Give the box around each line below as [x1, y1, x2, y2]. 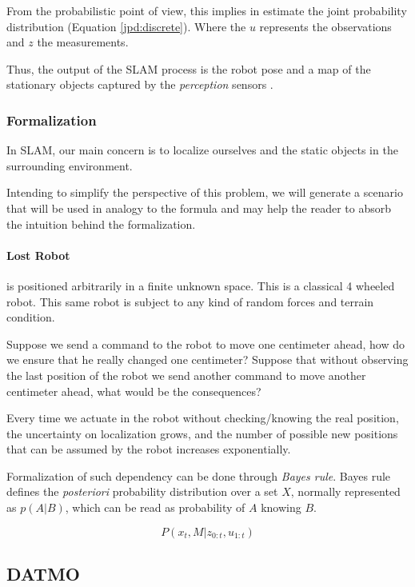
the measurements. [37, 34, 129, 50]
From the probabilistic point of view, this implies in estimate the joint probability [6, 2, 407, 18]
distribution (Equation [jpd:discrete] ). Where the [6, 18, 246, 34]
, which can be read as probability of [65, 499, 245, 516]
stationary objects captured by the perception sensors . [6, 76, 273, 93]
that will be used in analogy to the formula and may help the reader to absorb [6, 199, 391, 216]
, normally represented [290, 483, 401, 500]
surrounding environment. [6, 157, 133, 174]
